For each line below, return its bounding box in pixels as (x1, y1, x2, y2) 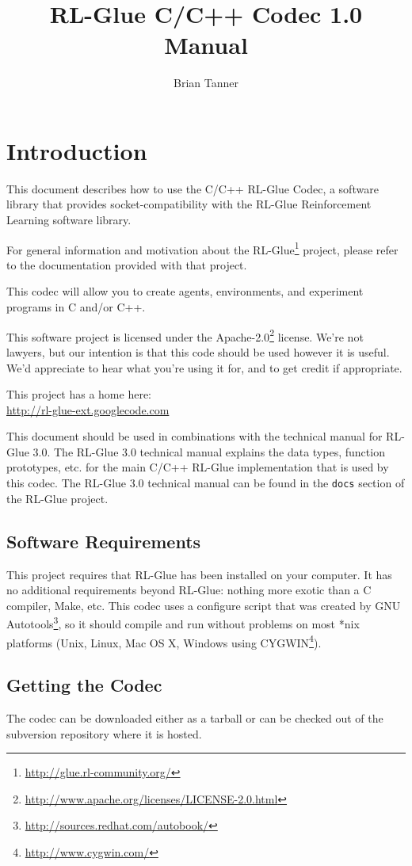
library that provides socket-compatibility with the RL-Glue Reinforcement (6, 196, 372, 212)
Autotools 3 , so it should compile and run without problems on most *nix (6, 613, 360, 631)
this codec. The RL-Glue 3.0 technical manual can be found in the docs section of (6, 475, 405, 491)
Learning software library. (6, 212, 132, 228)
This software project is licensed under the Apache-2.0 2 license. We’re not (6, 326, 364, 345)
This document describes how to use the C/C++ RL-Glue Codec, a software (6, 180, 379, 196)
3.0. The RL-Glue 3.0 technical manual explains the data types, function (32, 443, 385, 460)
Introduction (6, 134, 147, 166)
